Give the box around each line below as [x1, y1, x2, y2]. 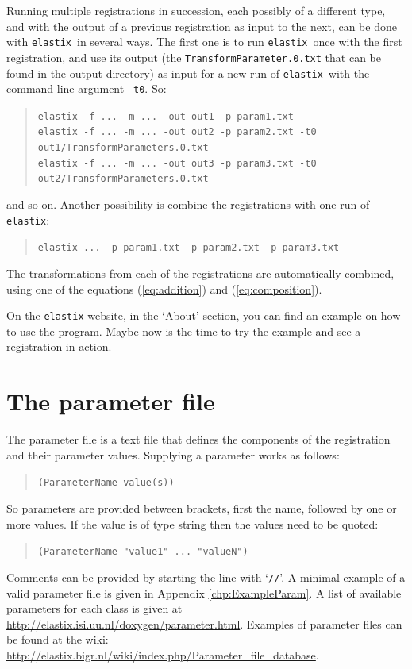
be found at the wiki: [6, 631, 109, 648]
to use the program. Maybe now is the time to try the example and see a [6, 322, 361, 339]
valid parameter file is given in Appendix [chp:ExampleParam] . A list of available [6, 584, 402, 601]
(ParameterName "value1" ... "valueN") [37, 546, 248, 558]
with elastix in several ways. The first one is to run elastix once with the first [6, 33, 402, 50]
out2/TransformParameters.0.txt [37, 173, 209, 185]
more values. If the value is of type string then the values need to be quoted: [6, 515, 379, 532]
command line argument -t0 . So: [6, 80, 167, 97]
